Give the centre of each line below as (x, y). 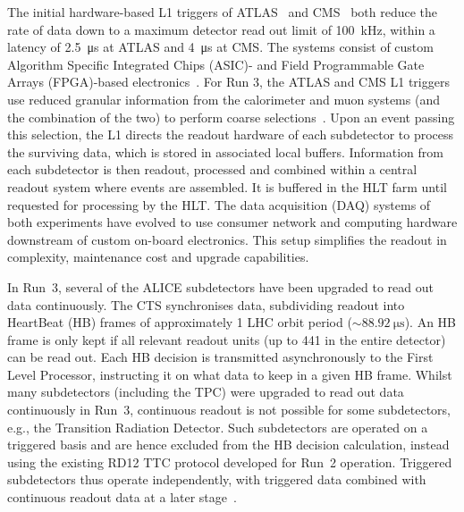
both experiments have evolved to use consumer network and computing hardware (232, 222)
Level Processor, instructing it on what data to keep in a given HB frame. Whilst (230, 374)
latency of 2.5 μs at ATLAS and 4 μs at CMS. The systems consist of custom (220, 47)
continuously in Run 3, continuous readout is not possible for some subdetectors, (229, 410)
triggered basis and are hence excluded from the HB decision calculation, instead (228, 445)
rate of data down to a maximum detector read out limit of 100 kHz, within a (221, 29)
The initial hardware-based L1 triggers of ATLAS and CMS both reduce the (223, 12)
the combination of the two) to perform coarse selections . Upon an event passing (231, 117)
